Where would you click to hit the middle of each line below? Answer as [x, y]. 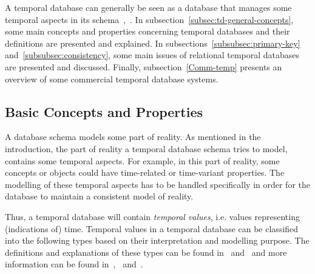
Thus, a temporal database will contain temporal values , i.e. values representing [152, 216]
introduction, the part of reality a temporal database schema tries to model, [146, 148]
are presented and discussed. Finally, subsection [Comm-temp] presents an [144, 66]
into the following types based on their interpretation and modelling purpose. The [157, 240]
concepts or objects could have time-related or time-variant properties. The [145, 172]
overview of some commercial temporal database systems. [112, 79]
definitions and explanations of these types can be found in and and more [146, 252]
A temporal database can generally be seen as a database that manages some [148, 7]
